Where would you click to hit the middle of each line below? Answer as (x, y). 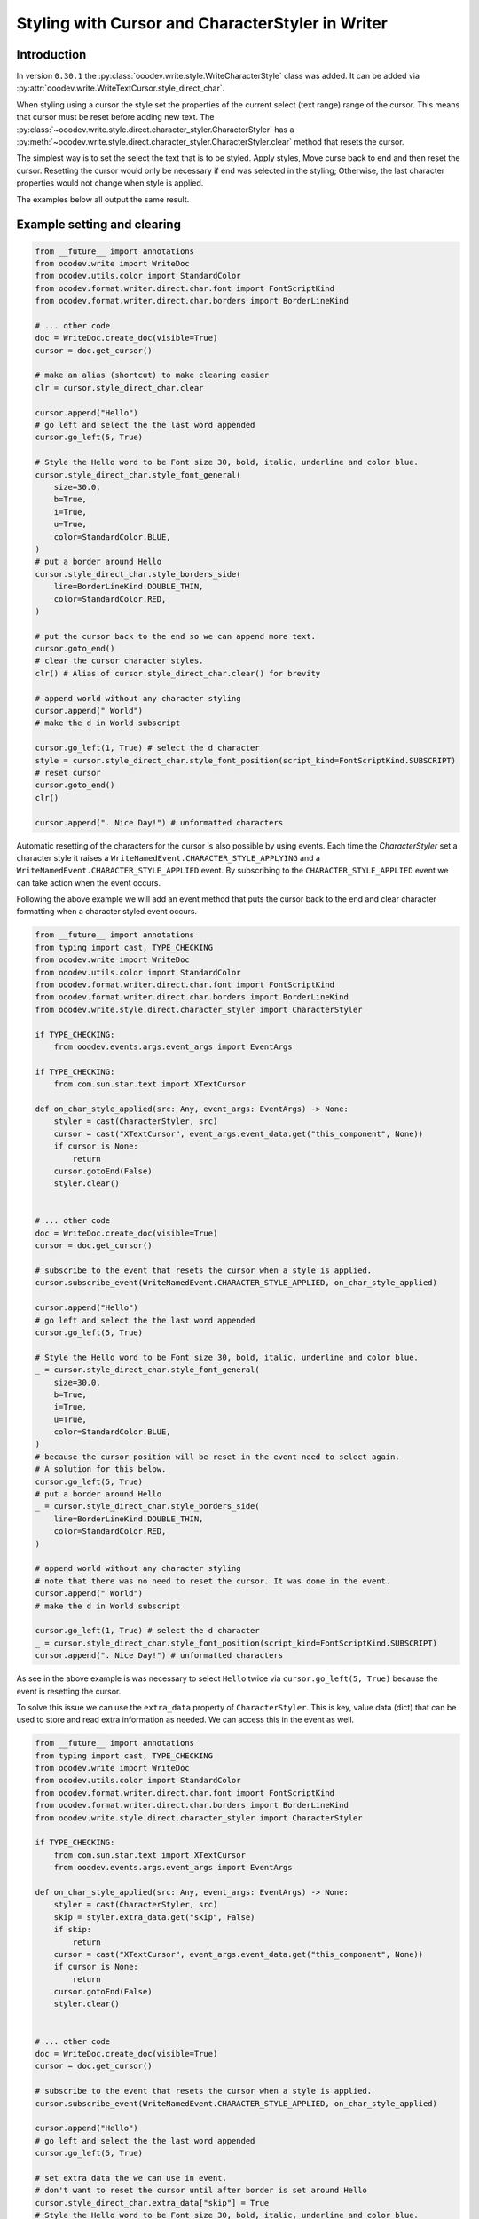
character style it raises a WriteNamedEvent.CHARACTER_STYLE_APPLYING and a (169, 857)
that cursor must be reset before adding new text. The (115, 117)
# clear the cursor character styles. (119, 661)
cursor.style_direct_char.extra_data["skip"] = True (152, 2203)
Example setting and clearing (99, 225)
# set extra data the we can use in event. (131, 2178)
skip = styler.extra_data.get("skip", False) (154, 1917)
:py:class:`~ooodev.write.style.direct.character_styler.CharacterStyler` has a (155, 130)
